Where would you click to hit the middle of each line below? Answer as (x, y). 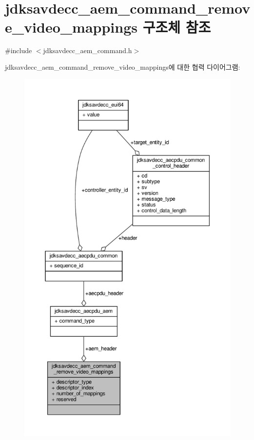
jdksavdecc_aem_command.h (88, 50)
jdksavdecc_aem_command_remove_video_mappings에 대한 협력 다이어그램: (123, 67)
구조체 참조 (177, 27)
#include (19, 50)
